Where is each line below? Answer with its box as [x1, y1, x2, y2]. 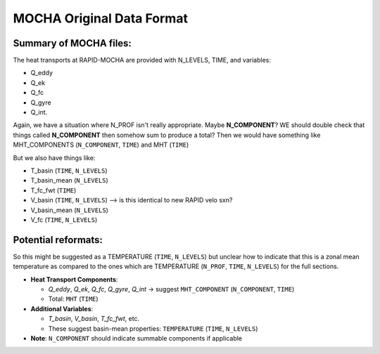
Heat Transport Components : [30, 275, 118, 284]
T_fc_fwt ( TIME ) [30, 186, 77, 195]
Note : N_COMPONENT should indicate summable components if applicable [30, 334, 243, 342]
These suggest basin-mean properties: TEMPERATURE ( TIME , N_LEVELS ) [48, 324, 258, 333]
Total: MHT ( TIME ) [48, 295, 99, 303]
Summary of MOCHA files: [13, 37, 132, 49]
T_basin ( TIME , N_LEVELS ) [30, 166, 108, 175]
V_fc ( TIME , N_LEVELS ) [30, 215, 98, 224]
